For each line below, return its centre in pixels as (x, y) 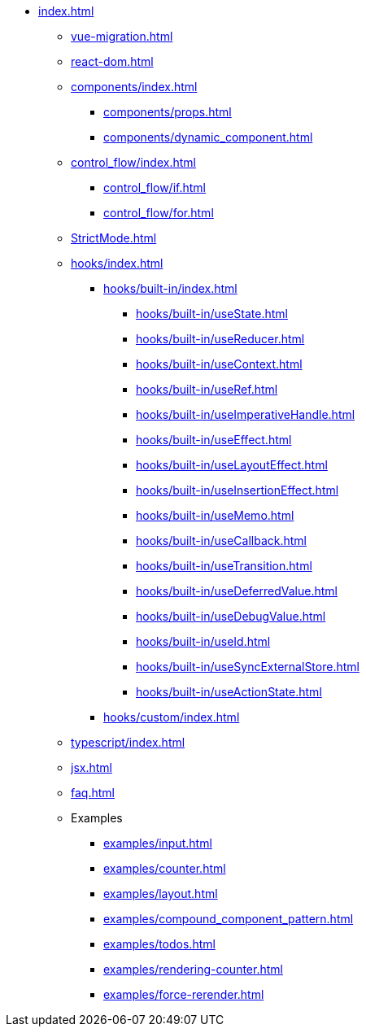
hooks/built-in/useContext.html (219, 364)
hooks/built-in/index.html (170, 288)
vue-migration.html (122, 36)
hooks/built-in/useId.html (203, 641)
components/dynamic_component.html (208, 137)
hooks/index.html (117, 263)
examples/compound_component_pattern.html (229, 919)
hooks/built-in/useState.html (212, 314)
